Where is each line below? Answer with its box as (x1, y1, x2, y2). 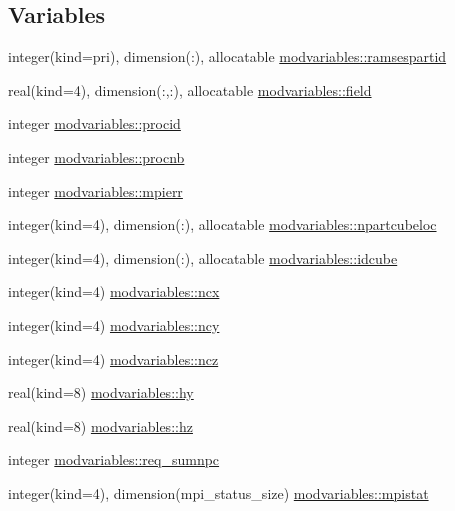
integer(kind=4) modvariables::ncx (8, 281, 220, 302)
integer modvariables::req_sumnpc (8, 449, 220, 470)
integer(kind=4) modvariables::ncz (8, 348, 219, 369)
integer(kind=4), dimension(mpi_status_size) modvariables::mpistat (8, 482, 429, 503)
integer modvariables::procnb (8, 146, 185, 167)
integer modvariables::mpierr (8, 180, 183, 201)
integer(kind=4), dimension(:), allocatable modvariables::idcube (8, 247, 398, 268)
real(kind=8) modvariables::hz (8, 415, 193, 436)
